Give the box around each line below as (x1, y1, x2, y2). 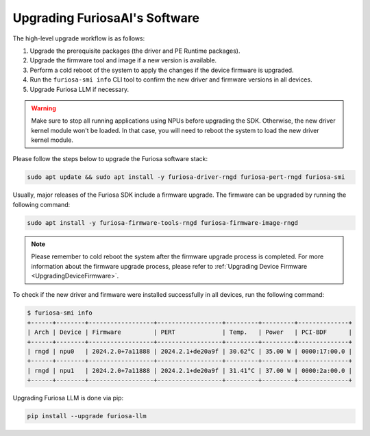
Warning (31, 104, 56, 112)
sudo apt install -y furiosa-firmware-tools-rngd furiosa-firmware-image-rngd (27, 219, 298, 226)
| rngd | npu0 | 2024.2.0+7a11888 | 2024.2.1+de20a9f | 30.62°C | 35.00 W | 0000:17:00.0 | (27, 347, 353, 355)
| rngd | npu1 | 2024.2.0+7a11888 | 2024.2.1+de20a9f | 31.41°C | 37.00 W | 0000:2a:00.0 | (27, 367, 353, 374)
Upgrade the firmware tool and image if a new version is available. (29, 56, 217, 64)
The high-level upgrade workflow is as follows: (12, 34, 145, 43)
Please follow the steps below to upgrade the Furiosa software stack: (12, 155, 208, 163)
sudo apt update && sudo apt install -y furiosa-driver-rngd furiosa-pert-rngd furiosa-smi (27, 173, 345, 181)
